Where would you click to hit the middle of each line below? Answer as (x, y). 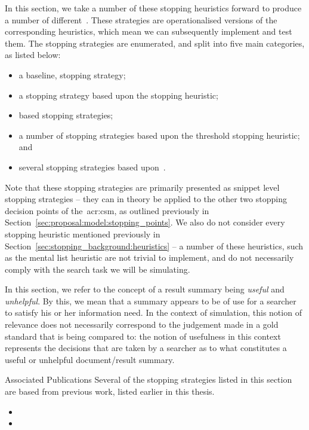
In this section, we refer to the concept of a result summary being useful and (145, 289)
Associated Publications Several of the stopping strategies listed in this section (149, 379)
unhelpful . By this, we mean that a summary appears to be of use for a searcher (151, 301)
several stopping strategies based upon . (92, 167)
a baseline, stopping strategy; (72, 74)
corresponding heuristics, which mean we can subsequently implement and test (149, 31)
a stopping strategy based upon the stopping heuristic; (118, 95)
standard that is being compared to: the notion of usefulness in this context (143, 336)
